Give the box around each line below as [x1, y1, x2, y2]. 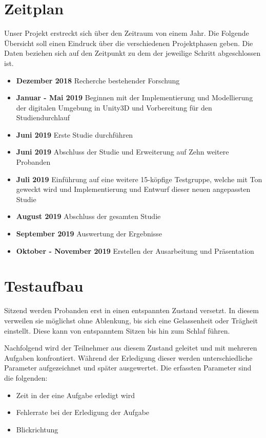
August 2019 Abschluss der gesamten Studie [16, 211, 161, 222]
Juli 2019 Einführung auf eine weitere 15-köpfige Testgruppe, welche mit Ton [16, 173, 262, 184]
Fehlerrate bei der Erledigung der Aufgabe [16, 407, 150, 418]
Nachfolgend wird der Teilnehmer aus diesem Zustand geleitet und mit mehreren [4, 342, 257, 353]
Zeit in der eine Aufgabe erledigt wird [16, 389, 135, 400]
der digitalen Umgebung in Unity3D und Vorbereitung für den [16, 102, 212, 113]
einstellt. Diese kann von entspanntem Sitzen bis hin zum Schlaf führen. [4, 325, 230, 336]
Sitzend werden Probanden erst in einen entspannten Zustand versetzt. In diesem [4, 305, 259, 316]
